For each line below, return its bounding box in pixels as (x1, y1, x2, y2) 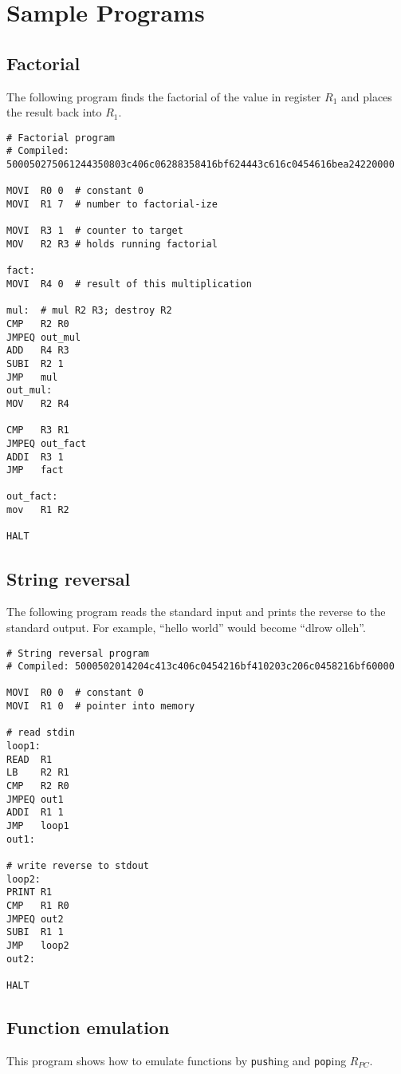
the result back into (6, 104, 102, 120)
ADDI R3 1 (6, 451, 64, 463)
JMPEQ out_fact (6, 437, 87, 449)
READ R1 (6, 753, 53, 765)
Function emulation (6, 1014, 170, 1039)
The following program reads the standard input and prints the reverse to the (6, 603, 386, 620)
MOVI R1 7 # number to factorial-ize (6, 199, 218, 211)
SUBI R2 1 (6, 357, 64, 369)
